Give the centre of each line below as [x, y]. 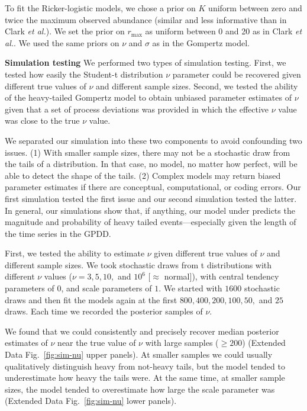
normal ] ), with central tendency [222, 276]
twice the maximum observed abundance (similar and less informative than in [146, 19]
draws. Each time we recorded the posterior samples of [104, 311]
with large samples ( [182, 343]
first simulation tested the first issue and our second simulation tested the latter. [151, 198]
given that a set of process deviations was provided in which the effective [137, 109]
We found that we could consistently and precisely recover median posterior [142, 331]
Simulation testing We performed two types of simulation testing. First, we [146, 62]
